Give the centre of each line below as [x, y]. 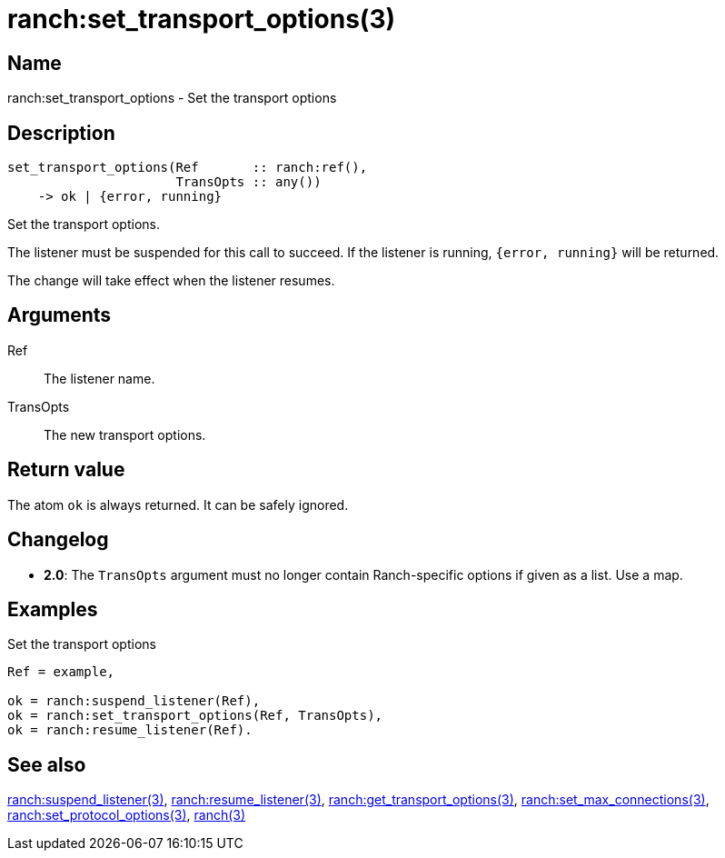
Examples [53, 609]
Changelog [58, 540]
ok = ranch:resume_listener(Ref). [130, 730]
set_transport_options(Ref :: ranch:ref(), [188, 168]
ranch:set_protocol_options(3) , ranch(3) [127, 815]
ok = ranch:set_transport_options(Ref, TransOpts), [195, 716]
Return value [66, 470]
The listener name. [99, 378]
